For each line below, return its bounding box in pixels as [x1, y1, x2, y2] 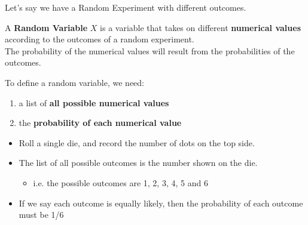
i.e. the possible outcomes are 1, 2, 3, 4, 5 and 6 [33, 176, 208, 189]
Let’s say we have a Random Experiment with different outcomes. [5, 1, 246, 13]
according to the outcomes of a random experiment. [5, 33, 194, 45]
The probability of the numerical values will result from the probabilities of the [5, 44, 295, 57]
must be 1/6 [19, 208, 64, 221]
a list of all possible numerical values [19, 96, 169, 109]
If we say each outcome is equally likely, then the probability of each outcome [19, 196, 303, 209]
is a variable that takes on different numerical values [100, 21, 301, 33]
